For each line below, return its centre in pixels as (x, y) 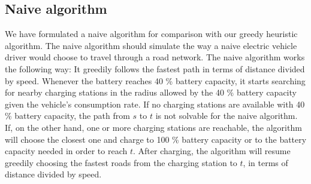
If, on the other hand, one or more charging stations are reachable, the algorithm (153, 127)
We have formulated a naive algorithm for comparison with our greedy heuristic (151, 34)
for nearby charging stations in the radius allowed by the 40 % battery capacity (151, 92)
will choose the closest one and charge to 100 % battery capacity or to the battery (156, 139)
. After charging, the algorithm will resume (212, 151)
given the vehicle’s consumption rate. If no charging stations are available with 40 (155, 104)
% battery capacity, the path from (67, 116)
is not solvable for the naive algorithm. (227, 116)
